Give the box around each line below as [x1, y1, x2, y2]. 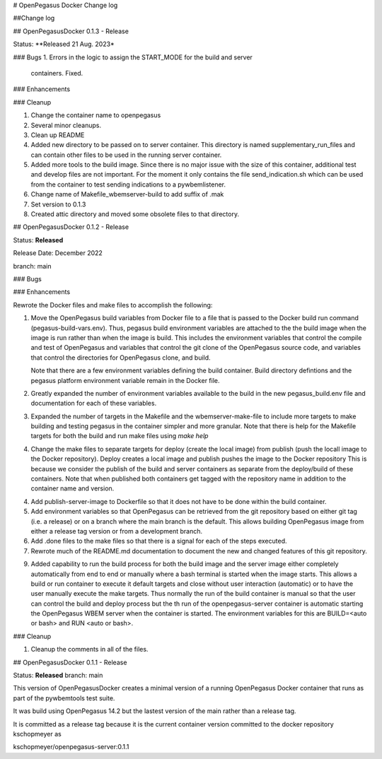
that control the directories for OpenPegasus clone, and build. [30, 353, 212, 362]
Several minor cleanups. [30, 121, 102, 129]
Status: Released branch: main [13, 671, 103, 680]
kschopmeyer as [13, 730, 62, 738]
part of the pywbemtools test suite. [13, 693, 115, 702]
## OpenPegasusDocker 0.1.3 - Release [13, 27, 129, 35]
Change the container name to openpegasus [30, 111, 161, 119]
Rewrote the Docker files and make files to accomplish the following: [13, 300, 213, 309]
